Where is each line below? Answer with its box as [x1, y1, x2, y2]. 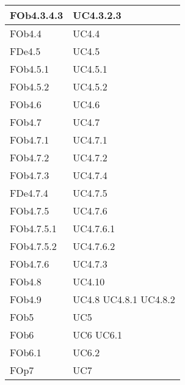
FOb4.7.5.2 [10, 239, 57, 253]
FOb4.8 [10, 274, 42, 288]
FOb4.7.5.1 [10, 221, 57, 235]
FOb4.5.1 [10, 62, 49, 76]
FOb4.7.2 [10, 150, 49, 164]
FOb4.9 [10, 292, 42, 306]
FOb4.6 [10, 97, 42, 111]
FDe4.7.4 [10, 186, 48, 200]
